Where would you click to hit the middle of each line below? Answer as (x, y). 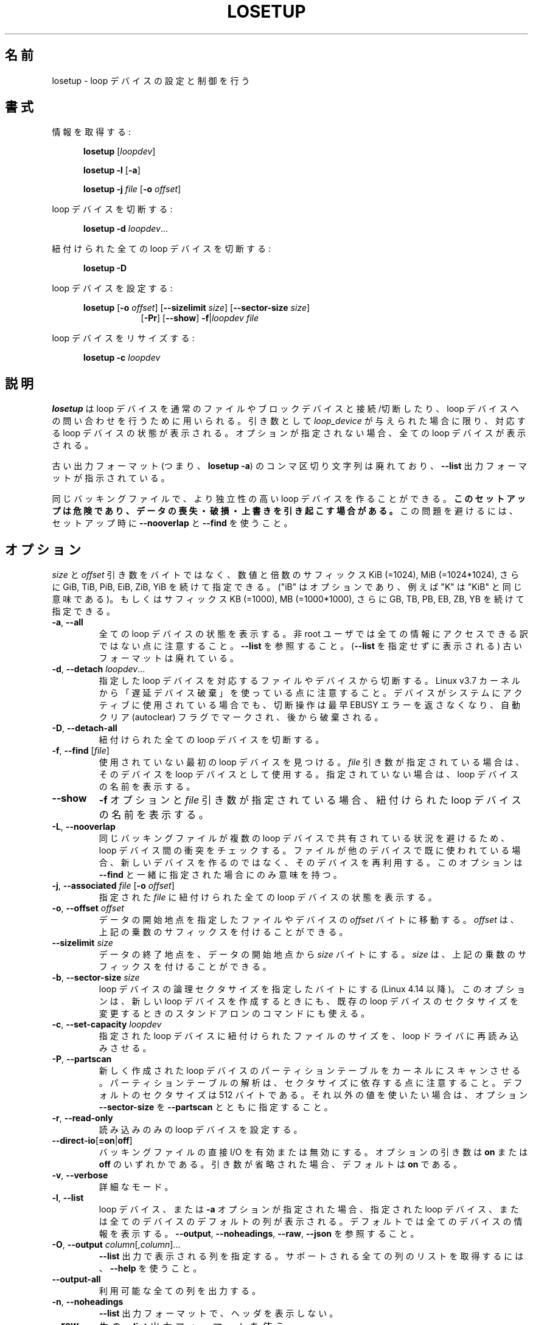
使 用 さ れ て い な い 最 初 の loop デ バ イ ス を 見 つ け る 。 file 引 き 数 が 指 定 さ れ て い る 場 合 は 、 (312, 762)
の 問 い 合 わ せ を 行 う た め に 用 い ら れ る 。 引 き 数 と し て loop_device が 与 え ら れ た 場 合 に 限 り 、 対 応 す (289, 421)
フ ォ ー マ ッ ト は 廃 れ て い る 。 (169, 658)
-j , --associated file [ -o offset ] (113, 886)
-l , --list (68, 1198)
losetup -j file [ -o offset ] (132, 189)
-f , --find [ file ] (81, 751)
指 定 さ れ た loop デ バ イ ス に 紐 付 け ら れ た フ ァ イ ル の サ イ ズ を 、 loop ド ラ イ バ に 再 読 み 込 (309, 1036)
